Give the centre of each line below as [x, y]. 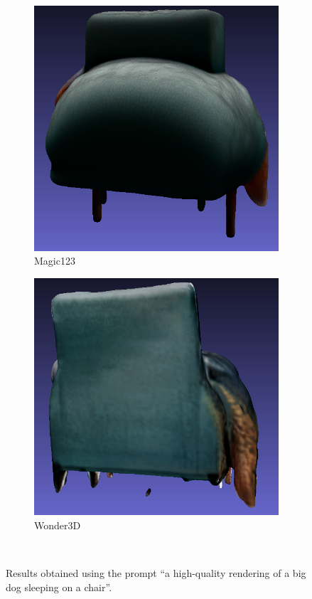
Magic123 [55, 261]
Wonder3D [58, 525]
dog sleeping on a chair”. [59, 587]
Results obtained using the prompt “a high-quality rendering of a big [156, 573]
